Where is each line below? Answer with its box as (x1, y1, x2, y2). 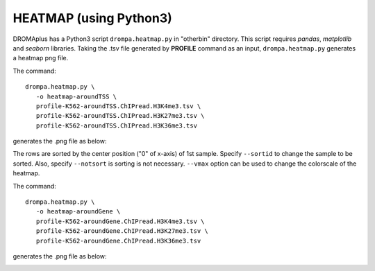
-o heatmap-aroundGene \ (35, 208, 121, 216)
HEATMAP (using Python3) (12, 10, 173, 26)
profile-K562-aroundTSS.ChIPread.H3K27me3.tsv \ (35, 112, 205, 120)
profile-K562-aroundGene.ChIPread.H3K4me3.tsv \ (35, 217, 205, 225)
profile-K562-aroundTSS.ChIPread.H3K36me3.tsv (35, 121, 198, 130)
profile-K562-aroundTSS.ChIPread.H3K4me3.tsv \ (35, 102, 201, 110)
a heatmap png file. (12, 54, 69, 62)
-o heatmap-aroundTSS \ (35, 92, 117, 100)
